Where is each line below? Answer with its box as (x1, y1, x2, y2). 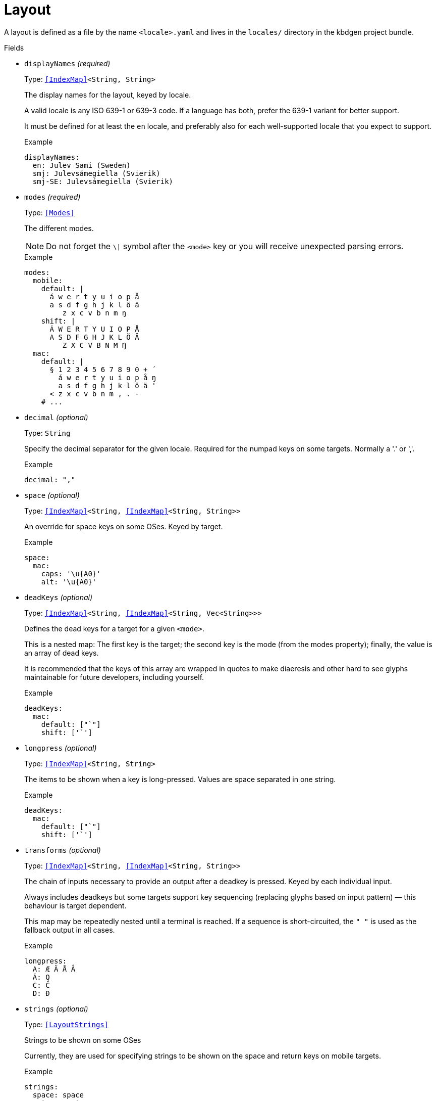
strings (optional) (24, 1004, 88, 1013)
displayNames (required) (24, 59, 111, 68)
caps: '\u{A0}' (41, 569, 101, 578)
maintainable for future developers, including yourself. (24, 672, 204, 681)
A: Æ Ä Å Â (32, 965, 76, 973)
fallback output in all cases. (24, 925, 115, 934)
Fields (4, 43, 24, 52)
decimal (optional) (24, 412, 88, 422)
